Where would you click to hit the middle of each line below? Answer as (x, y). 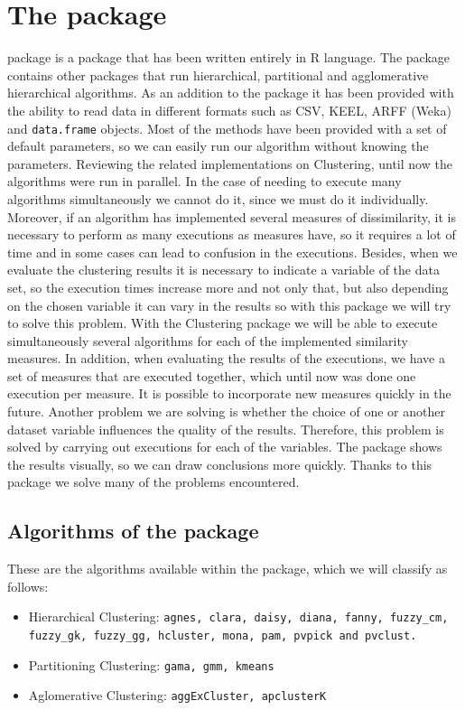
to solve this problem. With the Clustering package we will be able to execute (223, 323)
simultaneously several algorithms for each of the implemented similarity (208, 340)
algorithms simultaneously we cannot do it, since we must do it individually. (218, 198)
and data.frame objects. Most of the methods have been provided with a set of (227, 128)
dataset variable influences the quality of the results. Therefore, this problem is (226, 429)
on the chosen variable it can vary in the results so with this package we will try (229, 305)
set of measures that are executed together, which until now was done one (212, 375)
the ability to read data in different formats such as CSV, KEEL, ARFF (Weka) (229, 110)
